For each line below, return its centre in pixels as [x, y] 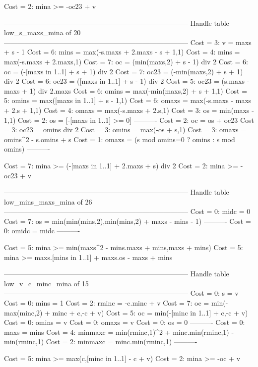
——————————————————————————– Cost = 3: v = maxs [128, 42]
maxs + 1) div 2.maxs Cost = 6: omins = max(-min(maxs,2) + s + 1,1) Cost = [126, 90]
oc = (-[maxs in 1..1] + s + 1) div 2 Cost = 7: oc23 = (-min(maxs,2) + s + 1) [124, 71]
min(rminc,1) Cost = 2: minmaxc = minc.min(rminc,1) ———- [101, 341]
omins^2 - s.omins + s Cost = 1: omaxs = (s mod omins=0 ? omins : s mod [120, 139]
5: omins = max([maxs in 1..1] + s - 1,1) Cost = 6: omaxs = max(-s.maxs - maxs [128, 100]
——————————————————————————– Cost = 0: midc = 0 [127, 211]
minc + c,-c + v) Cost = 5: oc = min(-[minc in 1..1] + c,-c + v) [150, 312]
